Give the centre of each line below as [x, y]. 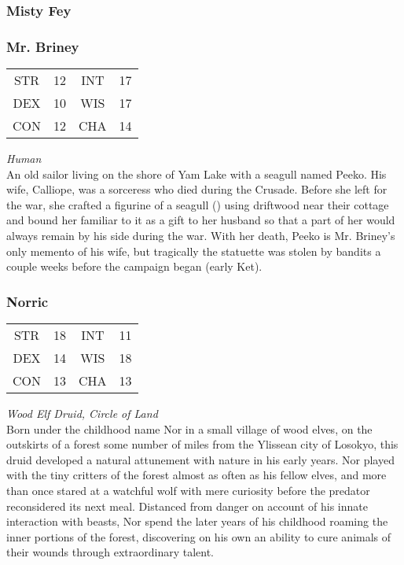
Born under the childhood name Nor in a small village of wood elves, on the [189, 428]
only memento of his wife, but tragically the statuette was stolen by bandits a [194, 251]
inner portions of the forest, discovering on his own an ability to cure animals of [199, 536]
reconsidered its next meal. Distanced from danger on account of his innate [187, 506]
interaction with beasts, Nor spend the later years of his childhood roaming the [197, 521]
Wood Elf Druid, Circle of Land [82, 414]
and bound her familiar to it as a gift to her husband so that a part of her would [201, 220]
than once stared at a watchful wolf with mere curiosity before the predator [188, 490]
